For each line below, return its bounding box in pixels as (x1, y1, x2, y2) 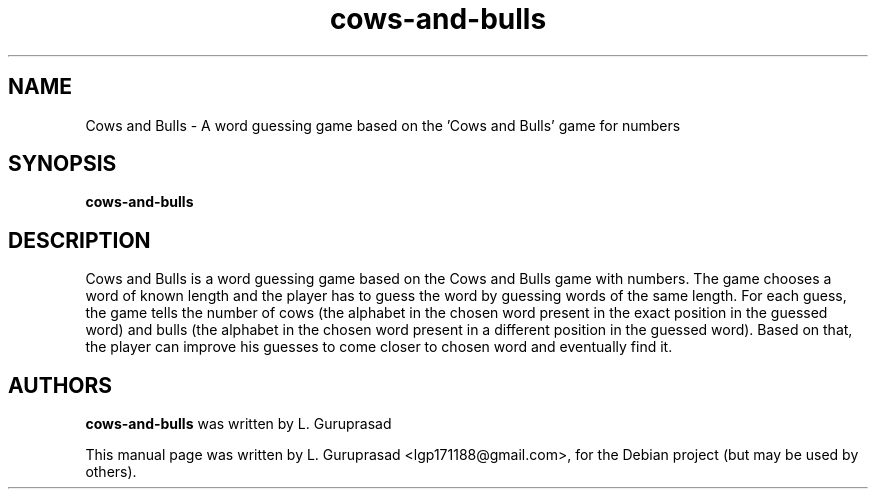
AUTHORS (8, 372, 113, 398)
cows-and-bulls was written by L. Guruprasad (85, 415, 392, 433)
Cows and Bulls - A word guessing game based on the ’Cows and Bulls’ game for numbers (85, 116, 681, 134)
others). (85, 463, 137, 481)
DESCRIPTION (8, 227, 151, 253)
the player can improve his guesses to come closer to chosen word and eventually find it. (85, 338, 673, 356)
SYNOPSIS (8, 151, 117, 177)
